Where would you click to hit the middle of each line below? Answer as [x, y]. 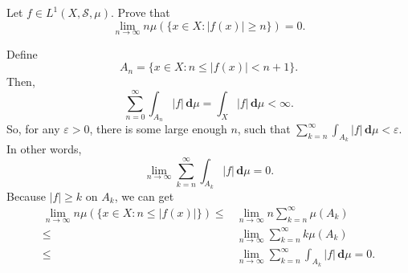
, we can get [144, 196]
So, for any [33, 128]
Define [22, 53]
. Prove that [141, 12]
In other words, [44, 149]
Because [26, 196]
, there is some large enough [158, 128]
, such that [264, 128]
